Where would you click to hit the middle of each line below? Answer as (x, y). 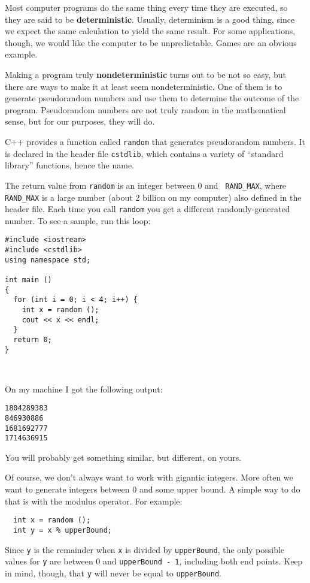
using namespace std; (48, 260)
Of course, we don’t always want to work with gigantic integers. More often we (149, 477)
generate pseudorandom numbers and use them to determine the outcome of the (152, 98)
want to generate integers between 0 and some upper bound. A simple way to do (153, 489)
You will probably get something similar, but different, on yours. (123, 457)
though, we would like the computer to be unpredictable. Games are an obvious (151, 42)
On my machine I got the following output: (84, 389)
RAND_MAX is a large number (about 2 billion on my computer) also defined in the (153, 197)
